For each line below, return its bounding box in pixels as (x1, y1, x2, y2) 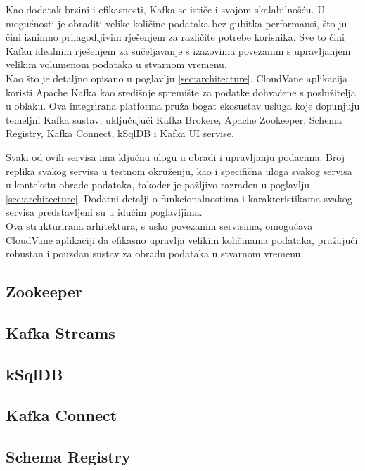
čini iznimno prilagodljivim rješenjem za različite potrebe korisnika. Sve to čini (6, 30, 345, 44)
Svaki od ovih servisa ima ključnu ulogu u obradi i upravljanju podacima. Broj (6, 149, 345, 164)
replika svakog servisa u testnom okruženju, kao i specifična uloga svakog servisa (6, 163, 352, 178)
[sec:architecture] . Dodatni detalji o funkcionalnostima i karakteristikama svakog (6, 191, 352, 205)
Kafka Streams (6, 321, 115, 343)
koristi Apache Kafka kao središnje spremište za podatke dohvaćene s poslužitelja (6, 84, 356, 99)
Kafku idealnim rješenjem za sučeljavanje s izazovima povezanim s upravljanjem (6, 43, 351, 58)
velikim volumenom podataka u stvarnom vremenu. (6, 57, 227, 72)
